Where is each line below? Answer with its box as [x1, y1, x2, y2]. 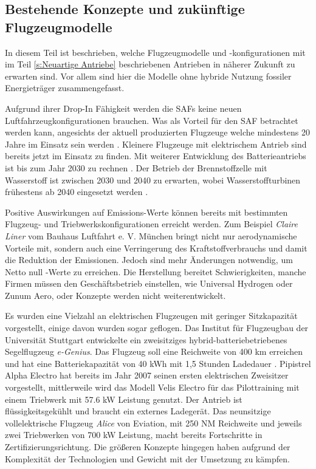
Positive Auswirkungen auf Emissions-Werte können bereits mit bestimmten [5, 205, 288, 218]
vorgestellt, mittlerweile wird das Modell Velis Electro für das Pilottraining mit [5, 381, 300, 394]
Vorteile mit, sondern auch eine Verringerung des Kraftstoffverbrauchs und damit [5, 241, 307, 254]
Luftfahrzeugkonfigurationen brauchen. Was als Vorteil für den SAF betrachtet [5, 114, 298, 126]
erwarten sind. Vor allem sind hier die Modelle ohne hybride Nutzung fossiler [5, 69, 292, 82]
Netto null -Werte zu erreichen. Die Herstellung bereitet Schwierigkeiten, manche [5, 265, 306, 278]
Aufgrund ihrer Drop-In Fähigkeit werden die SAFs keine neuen [5, 101, 242, 114]
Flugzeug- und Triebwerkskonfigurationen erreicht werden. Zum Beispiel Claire [5, 217, 298, 230]
